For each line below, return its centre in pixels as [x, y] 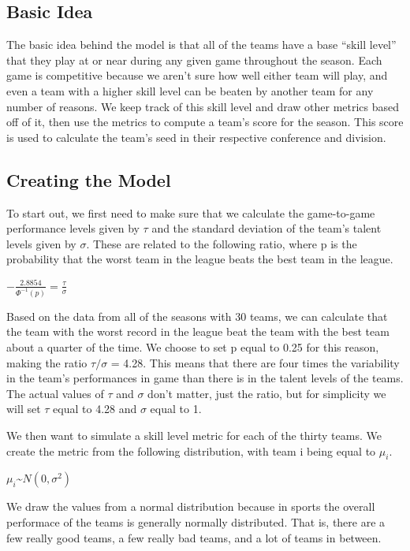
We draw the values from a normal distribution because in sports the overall [191, 506]
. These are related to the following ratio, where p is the [222, 243]
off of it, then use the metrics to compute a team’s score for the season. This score [205, 122]
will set [24, 409]
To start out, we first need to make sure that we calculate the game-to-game [191, 212]
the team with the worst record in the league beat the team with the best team [198, 331]
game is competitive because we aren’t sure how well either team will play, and [197, 75]
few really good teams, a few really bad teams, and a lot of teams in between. [194, 537]
